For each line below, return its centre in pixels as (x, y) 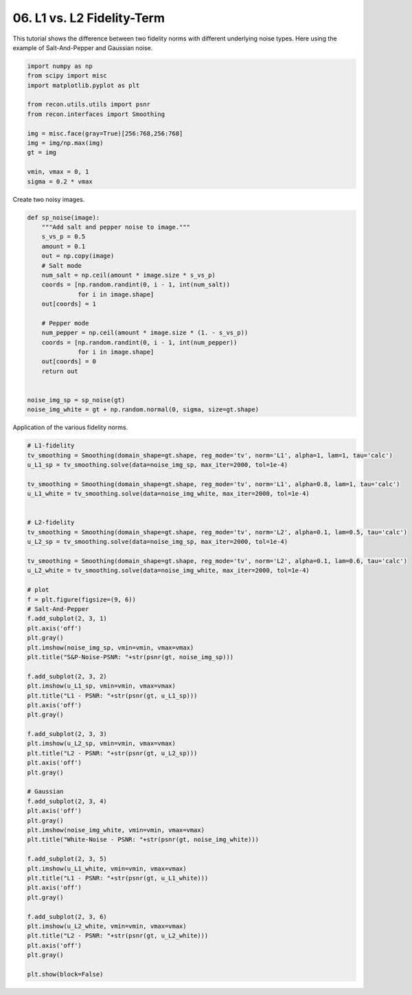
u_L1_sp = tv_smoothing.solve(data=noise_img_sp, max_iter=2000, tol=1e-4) (158, 465)
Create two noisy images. (49, 199)
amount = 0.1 (64, 246)
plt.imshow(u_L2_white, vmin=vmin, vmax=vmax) (107, 926)
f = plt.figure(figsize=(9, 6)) (82, 599)
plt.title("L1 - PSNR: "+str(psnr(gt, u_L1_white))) (118, 878)
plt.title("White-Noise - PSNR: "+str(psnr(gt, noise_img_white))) (143, 840)
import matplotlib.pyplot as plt (83, 85)
